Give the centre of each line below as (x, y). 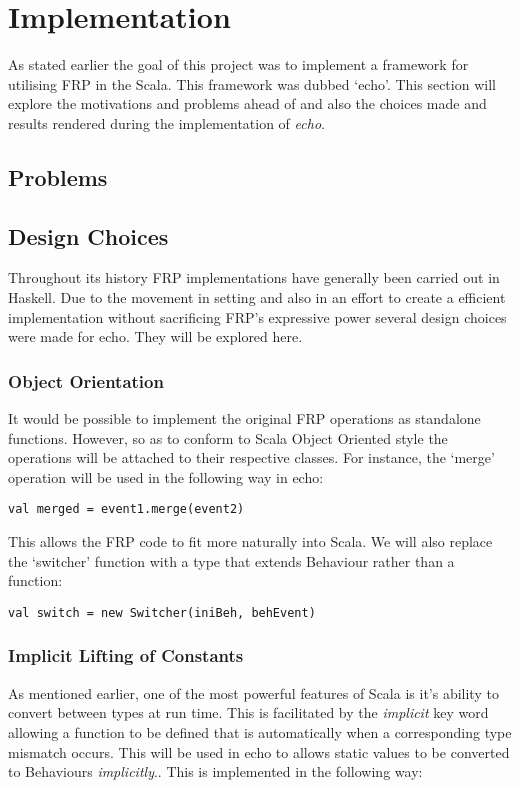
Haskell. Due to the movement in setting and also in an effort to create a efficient (257, 297)
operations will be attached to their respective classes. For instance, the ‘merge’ (251, 457)
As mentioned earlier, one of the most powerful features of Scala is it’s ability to (253, 692)
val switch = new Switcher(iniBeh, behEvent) (162, 612)
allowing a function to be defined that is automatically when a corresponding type (260, 731)
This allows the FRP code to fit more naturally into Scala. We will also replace (250, 541)
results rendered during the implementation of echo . (166, 122)
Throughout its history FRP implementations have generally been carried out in (254, 277)
